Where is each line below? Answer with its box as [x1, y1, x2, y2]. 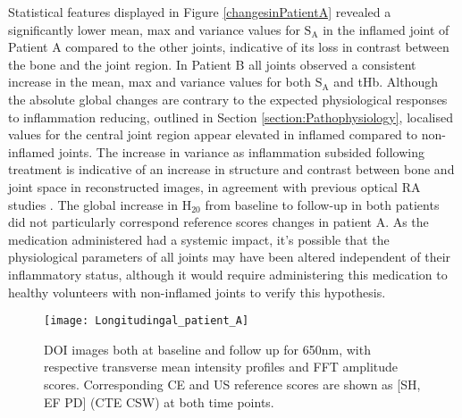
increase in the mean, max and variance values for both [8, 72, 311, 91]
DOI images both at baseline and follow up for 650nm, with [44, 339, 371, 358]
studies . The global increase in [8, 195, 179, 213]
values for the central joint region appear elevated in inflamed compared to [8, 125, 417, 144]
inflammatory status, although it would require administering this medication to [8, 264, 448, 283]
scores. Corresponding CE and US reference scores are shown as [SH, [44, 374, 421, 393]
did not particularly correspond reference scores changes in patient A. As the [8, 213, 429, 231]
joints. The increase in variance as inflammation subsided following [58, 142, 424, 161]
